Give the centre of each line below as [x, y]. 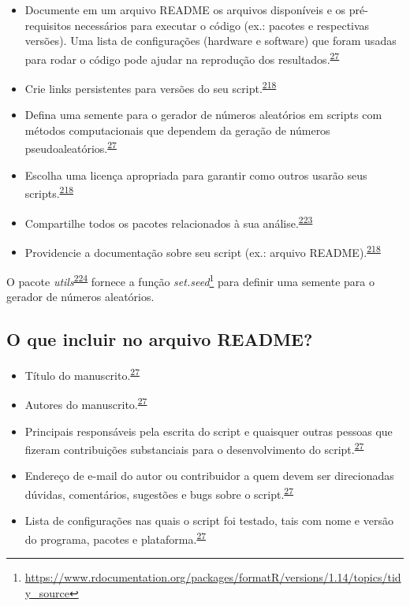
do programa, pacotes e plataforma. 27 [116, 537]
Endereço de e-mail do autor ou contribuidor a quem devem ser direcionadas [209, 476]
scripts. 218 [49, 192]
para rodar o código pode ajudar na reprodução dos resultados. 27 [182, 58]
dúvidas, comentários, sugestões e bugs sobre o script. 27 [159, 493]
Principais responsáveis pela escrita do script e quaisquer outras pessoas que [209, 431]
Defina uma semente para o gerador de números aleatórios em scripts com [203, 115]
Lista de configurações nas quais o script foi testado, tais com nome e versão [209, 520]
